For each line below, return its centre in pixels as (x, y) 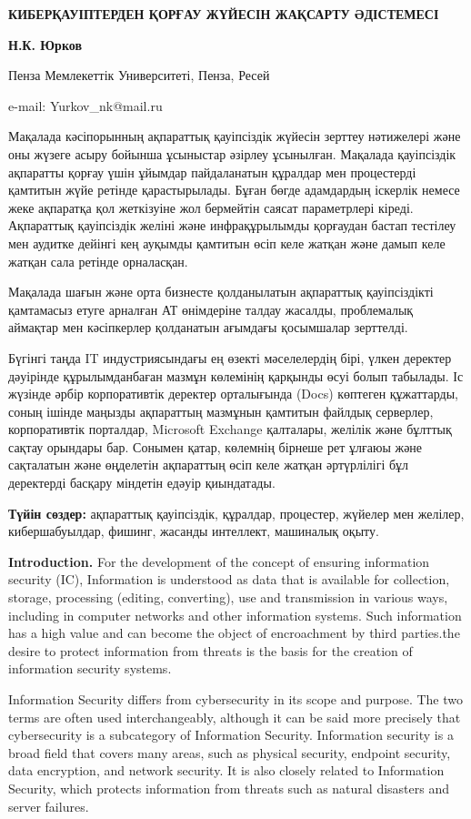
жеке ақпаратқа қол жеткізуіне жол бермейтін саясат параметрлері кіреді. (211, 207)
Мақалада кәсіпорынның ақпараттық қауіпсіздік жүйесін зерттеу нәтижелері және (235, 136)
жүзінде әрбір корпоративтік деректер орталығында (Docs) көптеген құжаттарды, (233, 394)
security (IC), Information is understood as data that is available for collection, (229, 579)
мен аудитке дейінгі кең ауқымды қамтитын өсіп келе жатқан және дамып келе (227, 243)
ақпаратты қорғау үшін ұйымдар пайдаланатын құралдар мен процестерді (212, 172)
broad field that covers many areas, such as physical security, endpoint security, (230, 752)
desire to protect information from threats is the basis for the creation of (210, 650)
